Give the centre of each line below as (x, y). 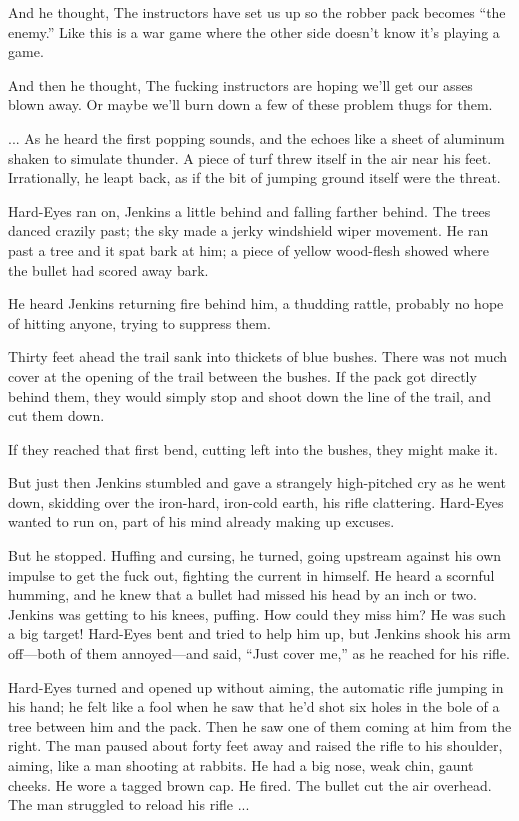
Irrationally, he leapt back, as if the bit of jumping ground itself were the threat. (254, 177)
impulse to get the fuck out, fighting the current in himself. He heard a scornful (251, 574)
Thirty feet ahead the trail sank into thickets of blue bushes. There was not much (258, 356)
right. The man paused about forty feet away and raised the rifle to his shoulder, (255, 745)
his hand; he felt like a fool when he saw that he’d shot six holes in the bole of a (254, 706)
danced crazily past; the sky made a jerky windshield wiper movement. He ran (248, 230)
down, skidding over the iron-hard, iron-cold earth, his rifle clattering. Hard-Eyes (256, 501)
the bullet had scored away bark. (108, 269)
